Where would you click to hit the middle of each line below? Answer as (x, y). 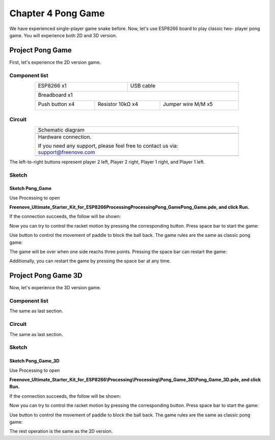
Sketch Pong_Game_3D (34, 361)
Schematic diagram (61, 130)
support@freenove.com (66, 152)
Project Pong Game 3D (46, 276)
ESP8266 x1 (52, 86)
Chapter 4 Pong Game (57, 13)
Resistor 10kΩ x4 (118, 104)
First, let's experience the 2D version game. (55, 62)
